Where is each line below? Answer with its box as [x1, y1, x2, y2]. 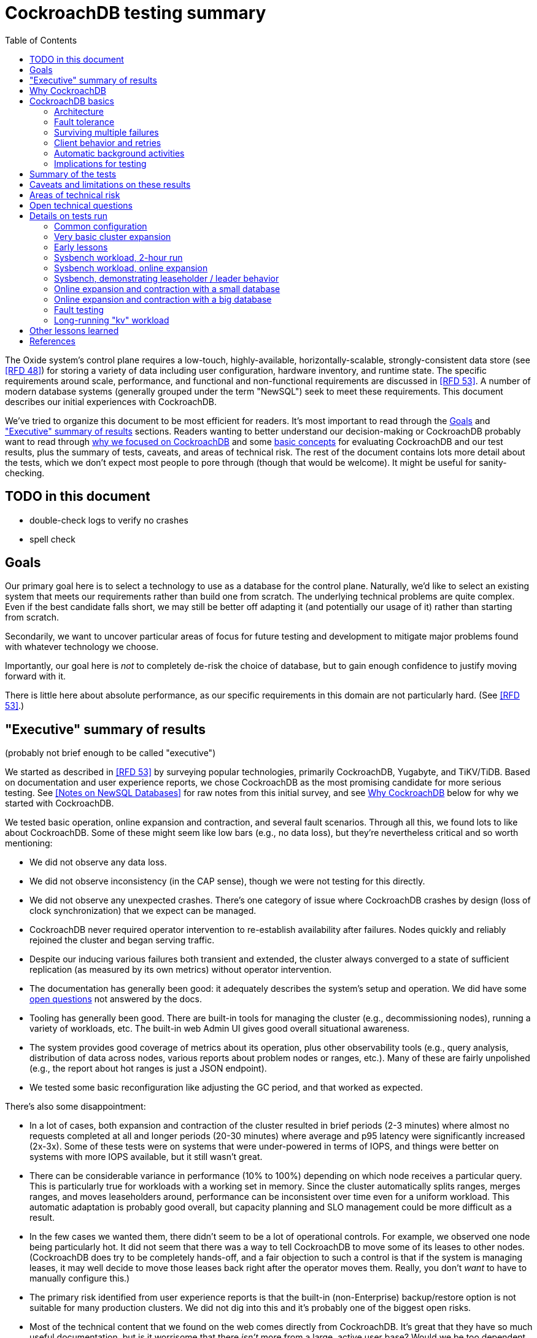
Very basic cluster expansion [54, 231, 171, 242]
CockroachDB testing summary [5, 2, 266, 23]
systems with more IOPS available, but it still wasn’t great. [29, 1151, 263, 1162]
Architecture [54, 106, 104, 117]
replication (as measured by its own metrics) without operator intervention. [29, 964, 332, 975]
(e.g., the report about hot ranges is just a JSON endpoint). [29, 1063, 267, 1074]
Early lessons [54, 241, 108, 252]
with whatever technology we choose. [5, 641, 159, 652]
